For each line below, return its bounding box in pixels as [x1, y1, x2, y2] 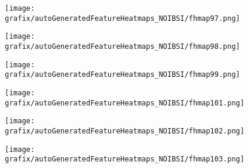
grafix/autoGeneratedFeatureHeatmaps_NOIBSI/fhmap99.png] [5, 70, 240, 79]
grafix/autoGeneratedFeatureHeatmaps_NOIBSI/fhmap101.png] [5, 98, 244, 107]
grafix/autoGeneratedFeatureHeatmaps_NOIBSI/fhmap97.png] [5, 14, 240, 23]
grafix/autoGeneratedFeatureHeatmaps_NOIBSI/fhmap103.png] [5, 155, 244, 164]
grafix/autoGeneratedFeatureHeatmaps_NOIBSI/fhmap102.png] [5, 126, 244, 135]
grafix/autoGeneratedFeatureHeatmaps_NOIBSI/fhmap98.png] [5, 42, 240, 51]
